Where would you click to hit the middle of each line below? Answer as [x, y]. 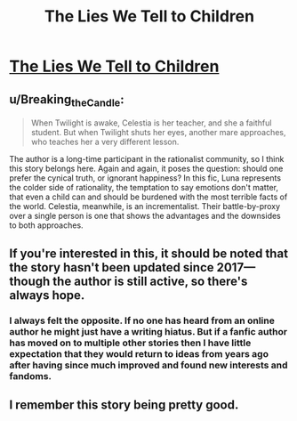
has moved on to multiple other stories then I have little [130, 343]
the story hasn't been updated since [112, 267]
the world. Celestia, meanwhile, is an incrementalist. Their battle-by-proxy [145, 206]
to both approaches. [46, 225]
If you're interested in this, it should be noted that [149, 253]
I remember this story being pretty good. [124, 405]
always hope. [47, 295]
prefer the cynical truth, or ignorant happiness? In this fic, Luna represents [145, 178]
